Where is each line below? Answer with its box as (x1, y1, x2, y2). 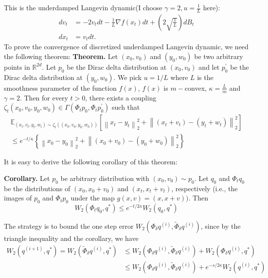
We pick (117, 72, 142, 82)
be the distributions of (4, 183, 71, 193)
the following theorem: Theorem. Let (4, 51, 118, 61)
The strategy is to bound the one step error (4, 221, 134, 231)
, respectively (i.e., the (171, 183, 238, 193)
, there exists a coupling (85, 92, 157, 102)
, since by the (200, 221, 241, 231)
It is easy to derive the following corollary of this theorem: (4, 157, 178, 167)
